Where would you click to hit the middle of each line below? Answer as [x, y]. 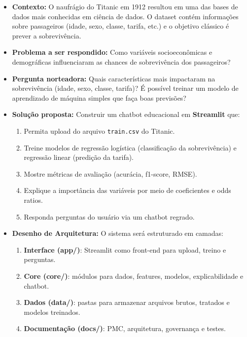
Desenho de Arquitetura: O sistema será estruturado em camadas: [118, 233]
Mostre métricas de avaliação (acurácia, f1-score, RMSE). [110, 173]
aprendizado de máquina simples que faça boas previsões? [99, 97]
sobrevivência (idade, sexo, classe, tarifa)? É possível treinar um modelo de [125, 88]
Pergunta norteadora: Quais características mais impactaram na [114, 78]
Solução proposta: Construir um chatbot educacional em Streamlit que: [126, 114]
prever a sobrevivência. [47, 35]
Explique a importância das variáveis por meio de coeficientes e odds [127, 190]
